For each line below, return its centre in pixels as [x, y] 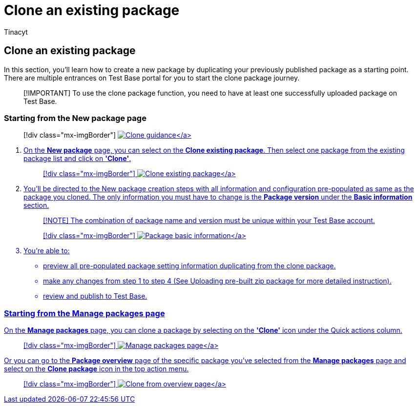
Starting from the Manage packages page [84, 313]
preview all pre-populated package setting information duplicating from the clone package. [189, 266]
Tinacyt [16, 32]
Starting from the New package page [75, 118]
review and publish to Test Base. [95, 296]
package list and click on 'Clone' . [77, 159]
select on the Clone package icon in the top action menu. [96, 369]
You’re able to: [47, 251]
